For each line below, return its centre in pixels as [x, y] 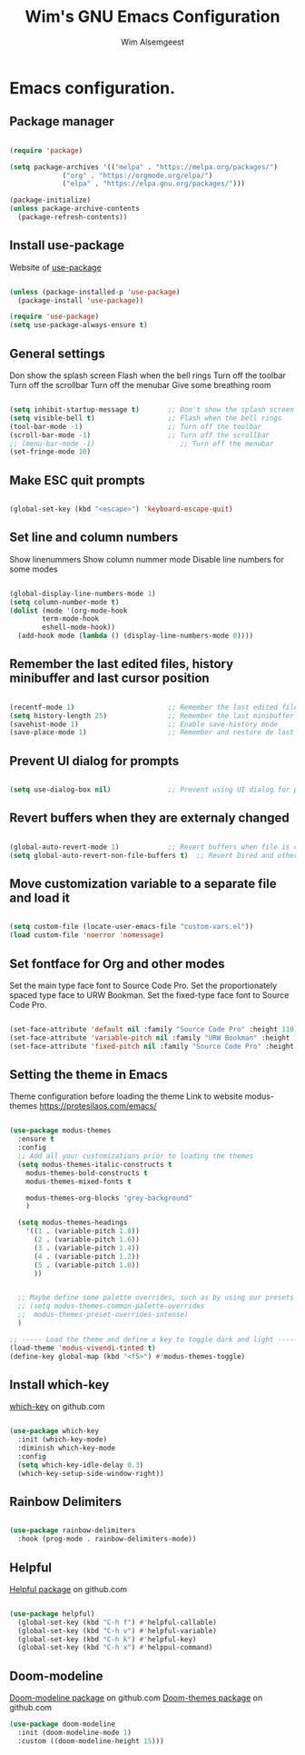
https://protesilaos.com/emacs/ [98, 1106]
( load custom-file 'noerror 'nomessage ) [87, 935]
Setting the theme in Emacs [89, 1074]
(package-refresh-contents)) [73, 217]
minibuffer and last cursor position [110, 678]
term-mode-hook [71, 619]
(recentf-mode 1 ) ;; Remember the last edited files [156, 707]
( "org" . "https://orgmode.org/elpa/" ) [138, 175]
